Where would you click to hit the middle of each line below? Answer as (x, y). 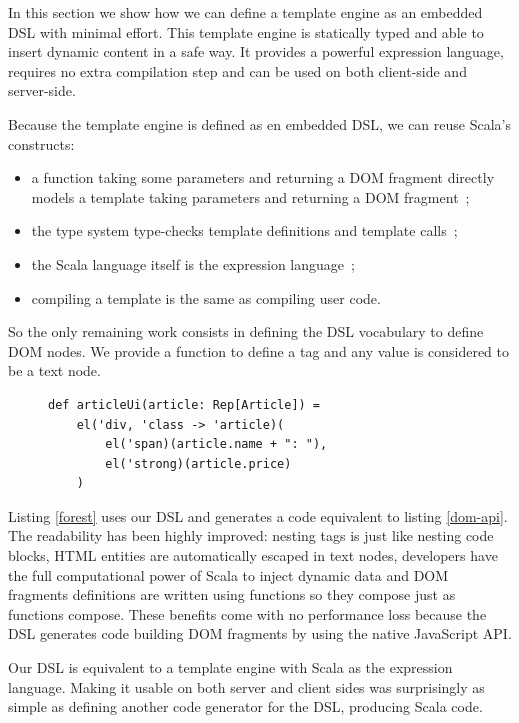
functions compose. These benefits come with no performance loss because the (247, 613)
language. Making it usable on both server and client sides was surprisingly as (246, 686)
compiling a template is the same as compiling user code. (206, 297)
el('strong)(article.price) (198, 463)
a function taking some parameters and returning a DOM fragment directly (263, 177)
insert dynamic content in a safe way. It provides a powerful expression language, (256, 51)
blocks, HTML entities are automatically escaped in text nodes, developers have (253, 555)
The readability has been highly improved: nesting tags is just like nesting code (251, 535)
